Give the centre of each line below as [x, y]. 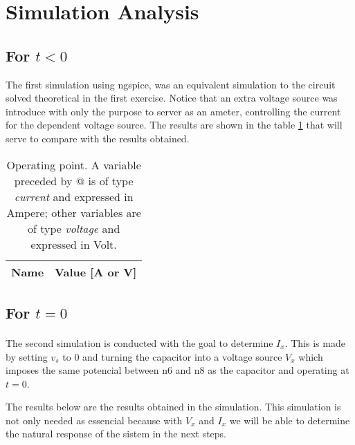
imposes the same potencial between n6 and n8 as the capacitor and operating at [177, 370]
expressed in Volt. [74, 244]
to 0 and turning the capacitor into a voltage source [172, 356]
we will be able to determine [290, 420]
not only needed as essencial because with [94, 420]
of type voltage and [74, 228]
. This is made [315, 342]
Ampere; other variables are [74, 212]
